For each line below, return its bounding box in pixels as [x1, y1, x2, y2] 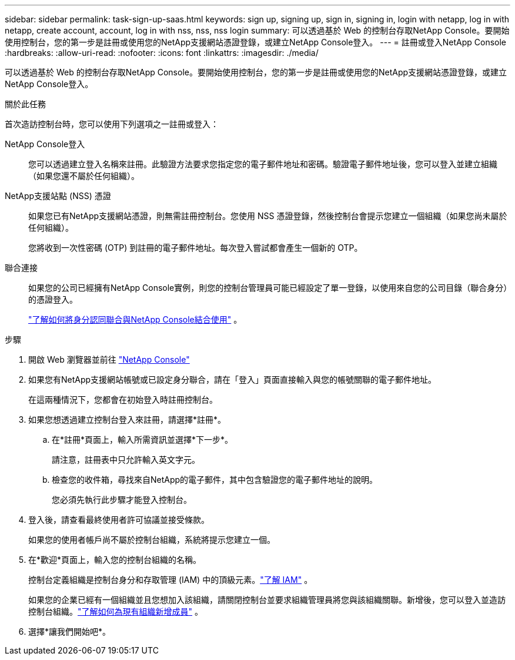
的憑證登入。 [28, 294, 78, 304]
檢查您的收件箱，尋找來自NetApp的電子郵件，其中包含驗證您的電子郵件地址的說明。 [52, 475, 378, 485]
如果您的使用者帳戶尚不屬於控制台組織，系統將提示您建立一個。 [28, 535, 275, 545]
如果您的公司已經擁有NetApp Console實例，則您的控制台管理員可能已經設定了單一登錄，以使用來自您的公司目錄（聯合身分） [28, 283, 508, 293]
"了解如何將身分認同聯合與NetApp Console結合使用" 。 [28, 314, 242, 324]
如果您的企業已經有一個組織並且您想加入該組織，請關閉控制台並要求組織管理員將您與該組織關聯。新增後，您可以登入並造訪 [28, 595, 506, 605]
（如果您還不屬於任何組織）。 [28, 171, 139, 181]
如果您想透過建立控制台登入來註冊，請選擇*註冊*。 [28, 414, 226, 424]
